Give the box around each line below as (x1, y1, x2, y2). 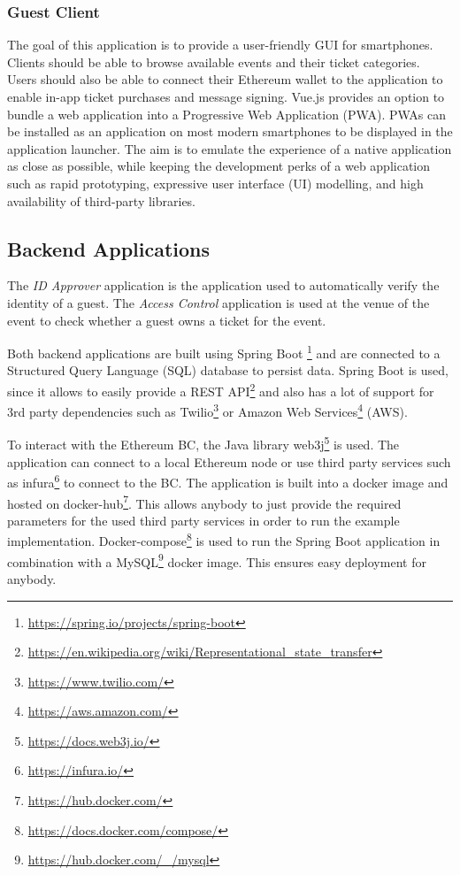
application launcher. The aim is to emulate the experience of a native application (7, 139, 452, 157)
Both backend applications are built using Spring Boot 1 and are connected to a (7, 342, 441, 362)
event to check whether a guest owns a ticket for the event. (7, 311, 326, 329)
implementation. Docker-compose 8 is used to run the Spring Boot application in (7, 529, 441, 550)
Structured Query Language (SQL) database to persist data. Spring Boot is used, (7, 361, 448, 380)
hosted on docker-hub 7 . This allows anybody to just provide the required (7, 491, 402, 512)
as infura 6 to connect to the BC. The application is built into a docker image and (7, 471, 448, 491)
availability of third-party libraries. (7, 191, 196, 210)
